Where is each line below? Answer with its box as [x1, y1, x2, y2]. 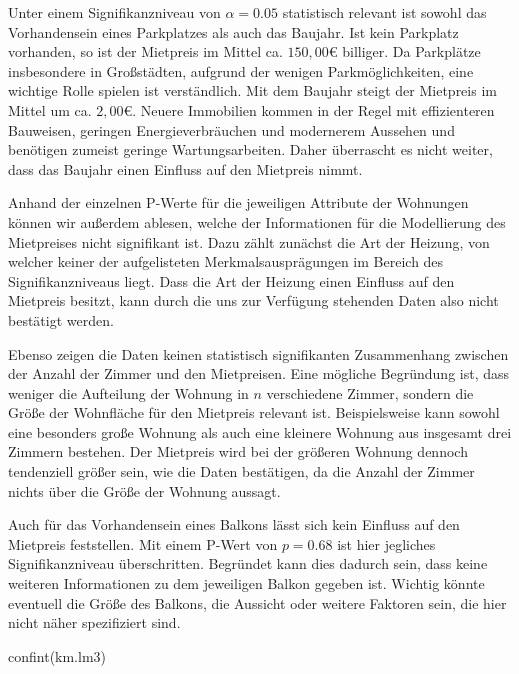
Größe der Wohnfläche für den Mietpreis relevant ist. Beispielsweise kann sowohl [8, 402, 500, 423]
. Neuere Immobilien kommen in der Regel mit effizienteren [132, 99, 495, 120]
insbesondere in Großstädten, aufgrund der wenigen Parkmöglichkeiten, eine [8, 60, 474, 81]
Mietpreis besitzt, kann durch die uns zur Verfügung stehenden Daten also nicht [8, 290, 499, 311]
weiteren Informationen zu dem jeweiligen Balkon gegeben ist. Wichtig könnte [8, 573, 485, 594]
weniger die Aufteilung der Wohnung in [8, 382, 249, 403]
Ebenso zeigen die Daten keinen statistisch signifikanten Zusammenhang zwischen [8, 343, 509, 364]
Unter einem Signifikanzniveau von [8, 2, 221, 22]
